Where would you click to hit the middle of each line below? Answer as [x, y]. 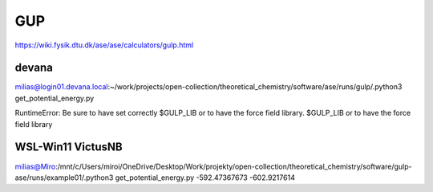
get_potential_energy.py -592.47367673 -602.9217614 [205, 178]
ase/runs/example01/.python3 [64, 178]
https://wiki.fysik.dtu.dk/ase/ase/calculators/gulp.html [104, 45]
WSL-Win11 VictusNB [69, 147]
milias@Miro [35, 166]
